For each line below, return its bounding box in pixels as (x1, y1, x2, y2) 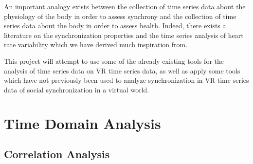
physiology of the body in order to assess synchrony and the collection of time (4, 11, 236, 21)
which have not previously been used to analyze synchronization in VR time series (4, 75, 249, 85)
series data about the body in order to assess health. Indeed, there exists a (4, 20, 226, 31)
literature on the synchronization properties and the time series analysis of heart (4, 30, 244, 40)
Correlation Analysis (4, 146, 110, 162)
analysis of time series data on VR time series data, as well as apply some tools (4, 65, 240, 75)
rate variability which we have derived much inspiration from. (4, 39, 188, 50)
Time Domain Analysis (4, 113, 161, 133)
